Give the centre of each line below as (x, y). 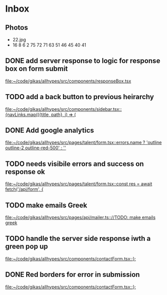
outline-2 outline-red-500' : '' (36, 148)
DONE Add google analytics (50, 130)
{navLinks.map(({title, (28, 114)
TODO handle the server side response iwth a (78, 239)
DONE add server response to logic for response (83, 61)
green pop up (27, 247)
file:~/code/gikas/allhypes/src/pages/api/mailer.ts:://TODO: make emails (80, 218)
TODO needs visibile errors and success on (75, 164)
